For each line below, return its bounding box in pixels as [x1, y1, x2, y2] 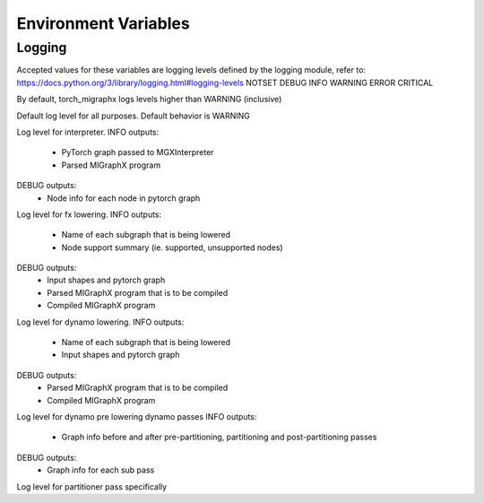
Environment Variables [16, 13, 190, 33]
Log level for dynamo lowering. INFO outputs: [16, 317, 185, 327]
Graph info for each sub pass [47, 464, 155, 475]
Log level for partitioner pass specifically [16, 481, 168, 492]
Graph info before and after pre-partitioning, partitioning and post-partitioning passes [61, 431, 377, 443]
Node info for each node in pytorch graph [47, 193, 201, 204]
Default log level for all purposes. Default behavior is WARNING [16, 110, 251, 121]
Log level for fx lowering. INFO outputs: [16, 209, 162, 220]
